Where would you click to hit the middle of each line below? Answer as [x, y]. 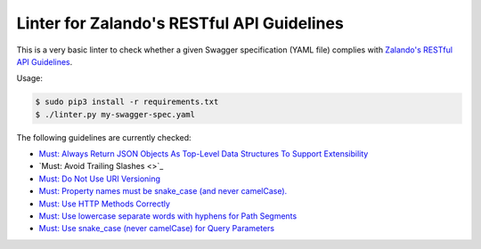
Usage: [30, 78]
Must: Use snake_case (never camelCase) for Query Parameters [157, 229]
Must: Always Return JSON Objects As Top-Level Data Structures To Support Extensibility [204, 154]
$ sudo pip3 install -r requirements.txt [127, 102]
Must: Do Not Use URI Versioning [99, 179]
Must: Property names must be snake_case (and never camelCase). [163, 191]
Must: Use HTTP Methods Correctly [105, 204]
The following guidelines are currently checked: [104, 137]
